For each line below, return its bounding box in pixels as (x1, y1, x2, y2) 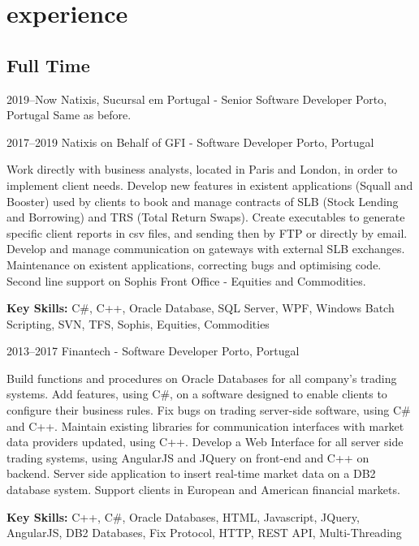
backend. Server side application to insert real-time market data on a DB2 (6, 465, 376, 482)
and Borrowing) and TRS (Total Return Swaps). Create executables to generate (6, 209, 405, 226)
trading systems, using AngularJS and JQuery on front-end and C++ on (6, 449, 369, 466)
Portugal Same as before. (6, 106, 132, 123)
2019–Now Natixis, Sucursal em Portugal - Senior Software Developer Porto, (6, 90, 387, 107)
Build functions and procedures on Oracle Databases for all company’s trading (6, 369, 397, 386)
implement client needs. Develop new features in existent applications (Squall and (6, 176, 413, 193)
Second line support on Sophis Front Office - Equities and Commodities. (6, 272, 366, 289)
